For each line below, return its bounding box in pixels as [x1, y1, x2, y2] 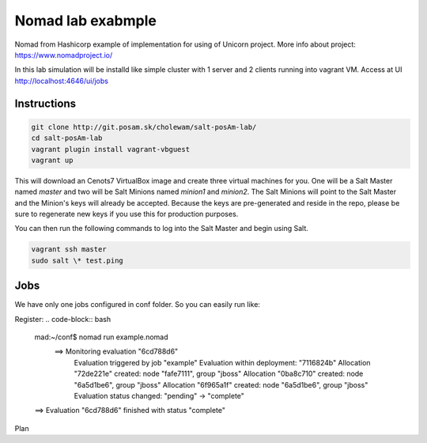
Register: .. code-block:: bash [14, 314, 111, 324]
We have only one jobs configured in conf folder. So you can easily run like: [14, 300, 261, 309]
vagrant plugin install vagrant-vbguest [31, 145, 190, 153]
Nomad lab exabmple [14, 12, 157, 29]
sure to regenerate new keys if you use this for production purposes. [14, 210, 239, 219]
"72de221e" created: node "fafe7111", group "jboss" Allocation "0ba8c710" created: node [74, 369, 364, 379]
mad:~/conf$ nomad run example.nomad [34, 332, 168, 342]
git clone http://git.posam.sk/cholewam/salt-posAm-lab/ [31, 123, 257, 131]
